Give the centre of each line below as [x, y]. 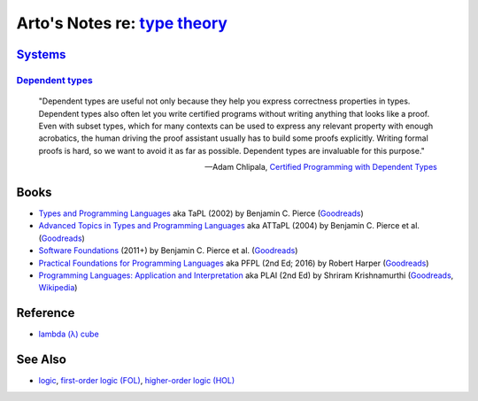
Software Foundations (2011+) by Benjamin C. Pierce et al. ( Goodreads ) [168, 251]
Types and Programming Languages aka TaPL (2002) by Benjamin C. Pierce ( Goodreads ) [201, 213]
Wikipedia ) [58, 288]
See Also [41, 360]
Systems [41, 54]
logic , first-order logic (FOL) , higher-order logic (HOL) [137, 381]
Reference [46, 313]
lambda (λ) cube [69, 334]
